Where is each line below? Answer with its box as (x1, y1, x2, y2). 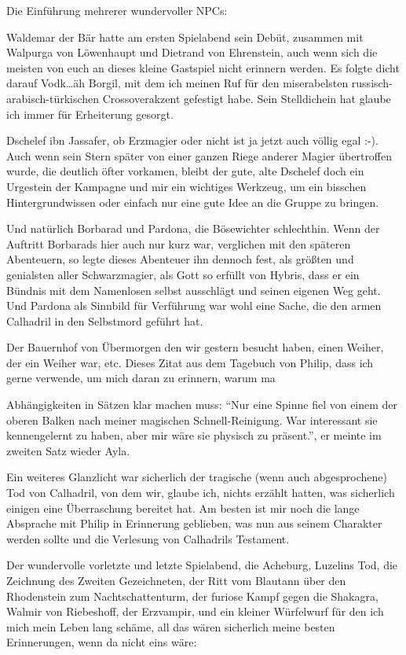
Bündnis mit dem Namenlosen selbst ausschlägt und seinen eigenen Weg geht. (6, 282, 381, 298)
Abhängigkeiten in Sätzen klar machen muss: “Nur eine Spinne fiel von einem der (6, 396, 398, 413)
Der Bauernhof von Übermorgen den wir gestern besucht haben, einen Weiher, (6, 339, 384, 355)
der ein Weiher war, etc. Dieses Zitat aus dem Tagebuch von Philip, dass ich (6, 354, 374, 370)
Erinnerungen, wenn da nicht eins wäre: (6, 634, 197, 650)
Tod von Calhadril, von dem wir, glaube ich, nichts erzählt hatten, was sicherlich (6, 484, 395, 501)
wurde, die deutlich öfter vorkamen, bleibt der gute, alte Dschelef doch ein (6, 163, 364, 179)
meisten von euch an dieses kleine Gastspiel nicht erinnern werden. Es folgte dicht (6, 59, 400, 75)
